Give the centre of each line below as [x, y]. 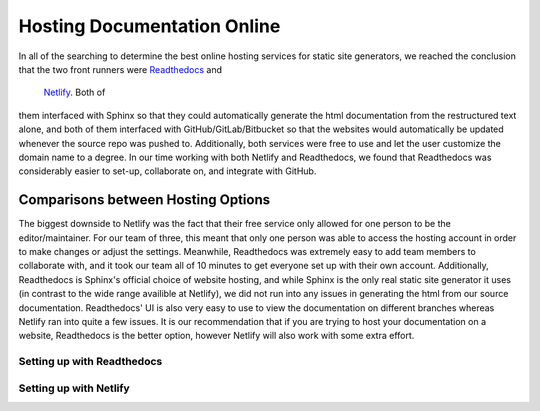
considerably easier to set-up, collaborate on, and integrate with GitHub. [167, 171]
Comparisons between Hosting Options [144, 200]
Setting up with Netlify [74, 388]
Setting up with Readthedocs [90, 362]
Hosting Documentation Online [149, 26]
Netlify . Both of [74, 92]
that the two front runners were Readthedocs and [120, 69]
